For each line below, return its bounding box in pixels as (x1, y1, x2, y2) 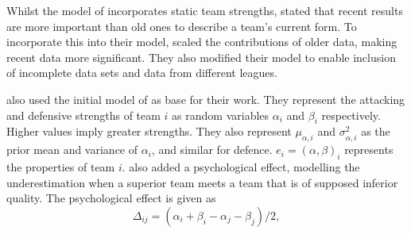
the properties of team (6, 158, 115, 175)
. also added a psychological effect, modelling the (122, 158, 360, 175)
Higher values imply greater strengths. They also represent (6, 123, 292, 140)
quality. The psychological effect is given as (6, 190, 216, 206)
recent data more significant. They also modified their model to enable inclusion (6, 48, 396, 65)
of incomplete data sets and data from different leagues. (6, 64, 277, 81)
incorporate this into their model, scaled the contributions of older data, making (6, 33, 397, 50)
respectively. (321, 106, 381, 123)
